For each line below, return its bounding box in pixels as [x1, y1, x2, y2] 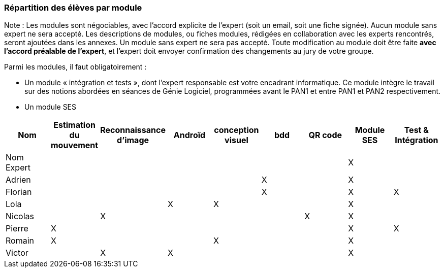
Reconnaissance [100, 125, 166, 135]
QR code [308, 130, 342, 141]
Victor [6, 248, 28, 258]
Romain [6, 235, 34, 246]
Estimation [53, 120, 96, 130]
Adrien [6, 175, 31, 185]
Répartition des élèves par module [4, 3, 142, 13]
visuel [225, 135, 248, 146]
